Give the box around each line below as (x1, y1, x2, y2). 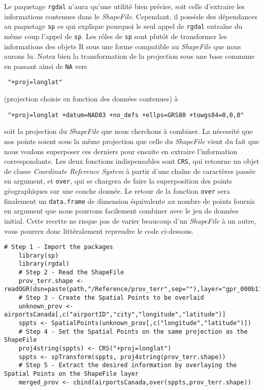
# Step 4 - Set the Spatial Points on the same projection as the (18, 328, 248, 335)
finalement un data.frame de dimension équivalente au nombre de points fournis (4, 195, 255, 206)
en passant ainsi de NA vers (4, 60, 87, 71)
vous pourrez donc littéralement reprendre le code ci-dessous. (4, 225, 194, 236)
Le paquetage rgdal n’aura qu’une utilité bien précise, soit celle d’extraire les (4, 1, 245, 11)
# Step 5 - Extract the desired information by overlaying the (18, 362, 237, 369)
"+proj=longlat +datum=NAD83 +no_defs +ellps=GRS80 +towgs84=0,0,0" (8, 111, 244, 119)
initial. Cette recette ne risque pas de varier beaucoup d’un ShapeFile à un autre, (4, 215, 256, 226)
